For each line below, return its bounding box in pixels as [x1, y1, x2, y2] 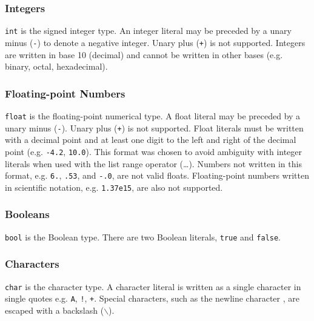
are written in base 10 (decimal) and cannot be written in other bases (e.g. [5, 48, 283, 61]
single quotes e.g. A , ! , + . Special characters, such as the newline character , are [5, 292, 299, 305]
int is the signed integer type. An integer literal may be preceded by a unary [5, 24, 292, 37]
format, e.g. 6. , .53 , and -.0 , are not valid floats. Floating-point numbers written [5, 169, 309, 182]
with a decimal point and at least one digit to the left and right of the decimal [5, 133, 296, 146]
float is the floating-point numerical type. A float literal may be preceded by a [5, 109, 301, 122]
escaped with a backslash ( [5, 303, 104, 316]
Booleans [5, 207, 50, 222]
